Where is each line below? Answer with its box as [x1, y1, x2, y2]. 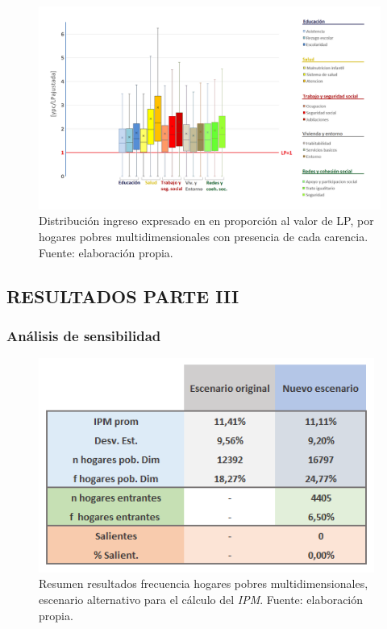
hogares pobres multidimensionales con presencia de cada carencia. [39, 227, 368, 244]
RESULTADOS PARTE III [6, 283, 239, 308]
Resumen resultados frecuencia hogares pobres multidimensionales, [39, 575, 368, 592]
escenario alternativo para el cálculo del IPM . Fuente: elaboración [39, 590, 364, 607]
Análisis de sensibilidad [6, 325, 161, 345]
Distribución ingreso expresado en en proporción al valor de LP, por [39, 212, 374, 229]
